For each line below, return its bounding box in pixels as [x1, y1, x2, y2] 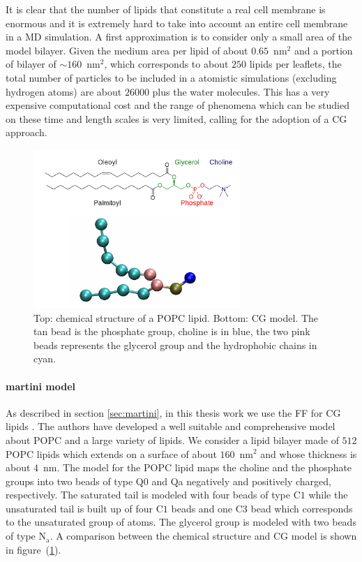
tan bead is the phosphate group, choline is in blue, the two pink [33, 324, 310, 339]
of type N [6, 528, 46, 543]
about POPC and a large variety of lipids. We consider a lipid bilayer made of [6, 432, 339, 447]
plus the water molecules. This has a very [152, 84, 330, 98]
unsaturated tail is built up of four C [6, 501, 163, 515]
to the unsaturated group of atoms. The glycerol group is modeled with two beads [6, 515, 356, 529]
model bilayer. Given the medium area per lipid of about [6, 43, 248, 57]
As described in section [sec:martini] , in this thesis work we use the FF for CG [6, 405, 341, 420]
